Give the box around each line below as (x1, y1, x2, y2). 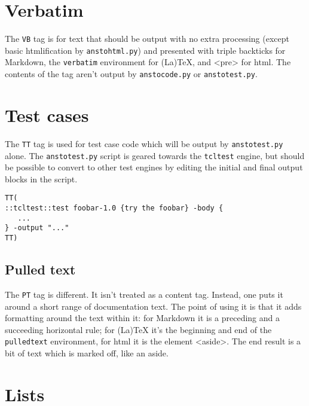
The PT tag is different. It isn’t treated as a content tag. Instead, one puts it (5, 288, 283, 300)
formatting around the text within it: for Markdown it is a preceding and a (5, 312, 280, 324)
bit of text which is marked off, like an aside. (5, 346, 169, 359)
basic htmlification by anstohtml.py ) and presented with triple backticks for (5, 44, 286, 56)
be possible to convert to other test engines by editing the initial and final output (5, 161, 303, 173)
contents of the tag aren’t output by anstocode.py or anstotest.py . (5, 68, 258, 80)
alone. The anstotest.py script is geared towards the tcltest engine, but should (5, 149, 305, 161)
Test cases (5, 102, 89, 127)
